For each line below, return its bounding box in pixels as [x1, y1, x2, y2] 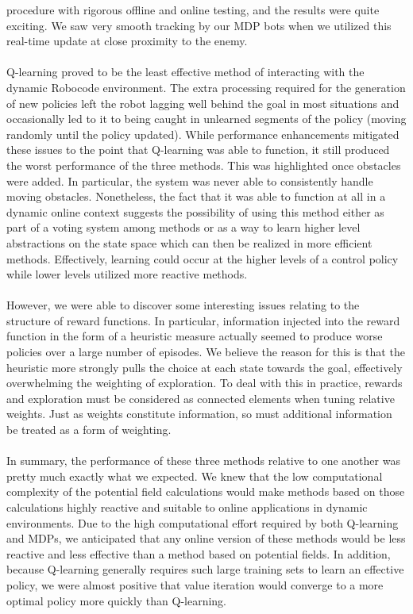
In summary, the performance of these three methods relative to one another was [6, 452, 400, 469]
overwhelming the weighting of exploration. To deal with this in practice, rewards [6, 374, 403, 391]
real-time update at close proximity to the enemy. [6, 33, 248, 49]
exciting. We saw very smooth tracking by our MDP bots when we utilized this [6, 17, 392, 33]
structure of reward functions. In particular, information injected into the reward [6, 312, 400, 328]
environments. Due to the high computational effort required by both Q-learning [6, 514, 399, 531]
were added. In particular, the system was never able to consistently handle [6, 172, 373, 189]
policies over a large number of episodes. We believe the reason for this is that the [6, 343, 405, 360]
